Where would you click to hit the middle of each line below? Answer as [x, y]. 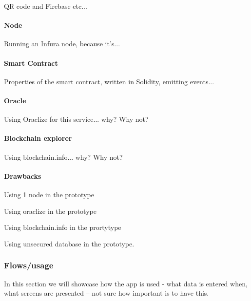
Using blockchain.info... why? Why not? [63, 157]
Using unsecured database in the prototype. [69, 243]
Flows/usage [29, 265]
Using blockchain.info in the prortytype [63, 227]
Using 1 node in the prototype [49, 194]
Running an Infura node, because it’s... [62, 44]
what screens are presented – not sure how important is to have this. [106, 293]
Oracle [15, 100]
